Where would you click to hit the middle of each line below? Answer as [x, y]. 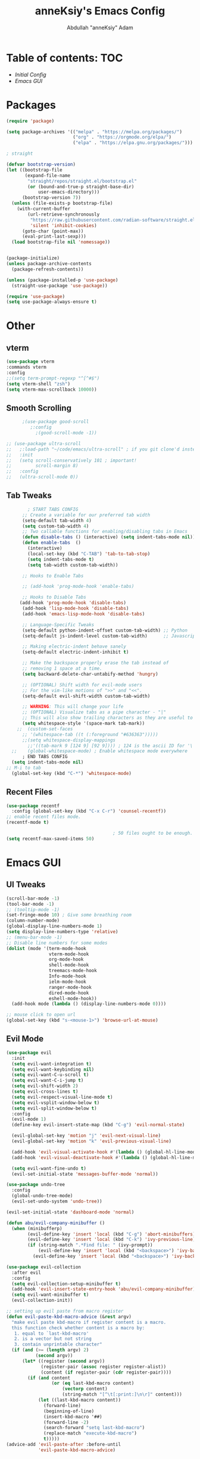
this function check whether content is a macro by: [78, 1328]
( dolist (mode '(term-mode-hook [46, 948]
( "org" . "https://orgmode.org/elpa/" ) [122, 137]
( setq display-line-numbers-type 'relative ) [62, 932]
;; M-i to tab [24, 768]
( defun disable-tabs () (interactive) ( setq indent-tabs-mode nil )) [109, 537]
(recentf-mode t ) [28, 823]
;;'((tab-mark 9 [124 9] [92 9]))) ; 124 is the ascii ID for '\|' [113, 746]
